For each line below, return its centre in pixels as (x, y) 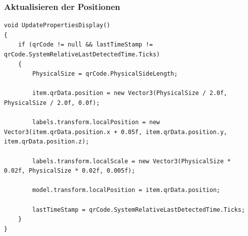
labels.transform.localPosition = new (96, 122)
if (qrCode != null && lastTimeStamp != (85, 45)
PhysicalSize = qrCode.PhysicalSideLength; (105, 74)
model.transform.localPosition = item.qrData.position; (126, 190)
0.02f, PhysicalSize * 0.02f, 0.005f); (70, 171)
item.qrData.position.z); (47, 142)
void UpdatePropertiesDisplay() (57, 25)
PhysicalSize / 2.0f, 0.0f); (52, 103)
